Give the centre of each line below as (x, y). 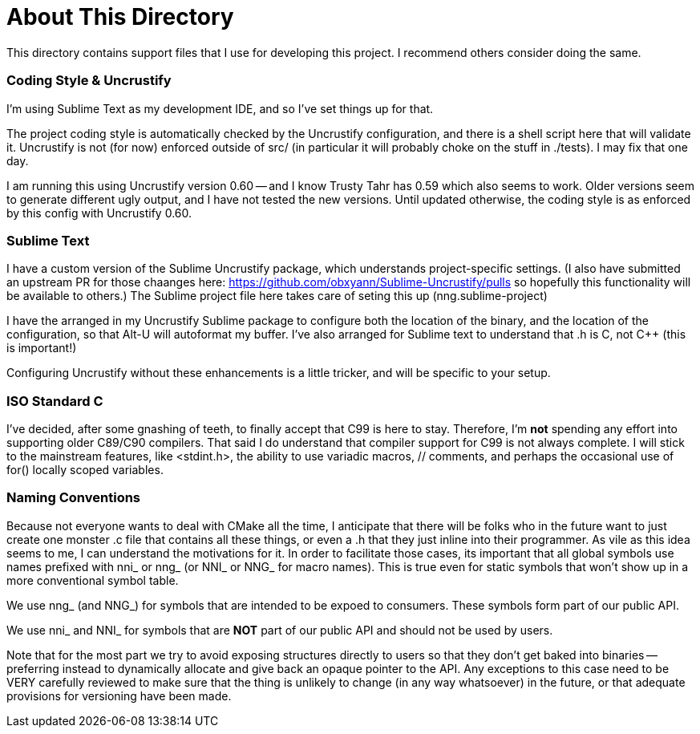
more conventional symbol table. (93, 580)
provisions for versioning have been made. (119, 695)
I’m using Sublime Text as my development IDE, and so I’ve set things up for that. (220, 108)
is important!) (42, 348)
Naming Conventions (74, 498)
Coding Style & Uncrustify (89, 81)
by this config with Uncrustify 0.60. (99, 213)
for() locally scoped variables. (85, 470)
